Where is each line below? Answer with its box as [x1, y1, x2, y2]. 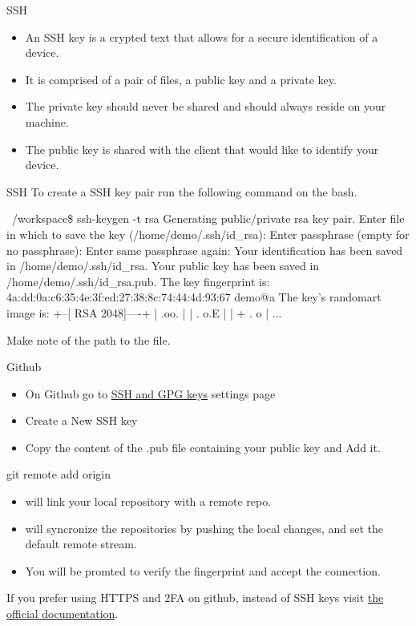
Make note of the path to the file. [6, 331, 171, 348]
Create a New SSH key [25, 412, 138, 429]
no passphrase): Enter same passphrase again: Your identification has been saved [6, 241, 403, 258]
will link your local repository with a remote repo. [25, 493, 272, 510]
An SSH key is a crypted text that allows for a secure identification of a [25, 28, 378, 45]
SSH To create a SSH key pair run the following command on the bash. [6, 183, 357, 200]
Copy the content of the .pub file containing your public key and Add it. [25, 438, 381, 455]
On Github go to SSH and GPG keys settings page [25, 385, 276, 402]
